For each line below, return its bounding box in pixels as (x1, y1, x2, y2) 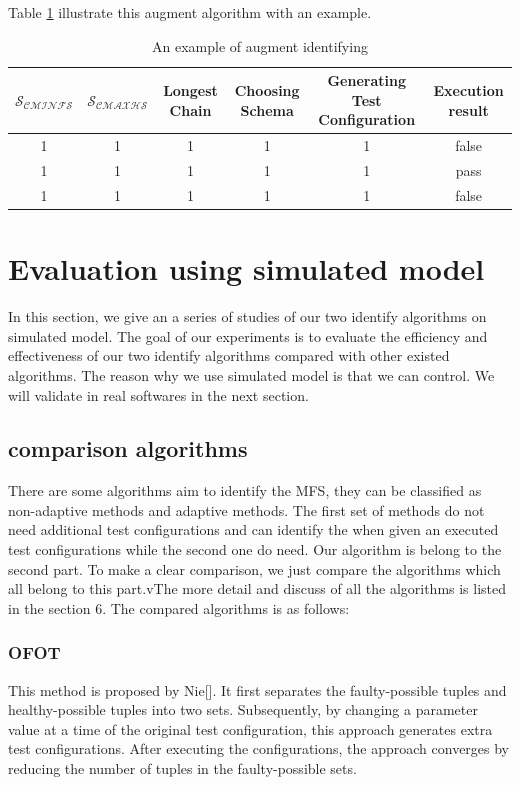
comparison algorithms (8, 433, 248, 464)
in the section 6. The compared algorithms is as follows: (8, 597, 350, 618)
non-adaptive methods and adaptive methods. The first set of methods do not (8, 499, 485, 520)
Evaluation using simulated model (8, 248, 485, 289)
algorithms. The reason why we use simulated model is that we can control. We (8, 364, 495, 385)
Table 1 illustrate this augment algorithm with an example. (8, 2, 372, 22)
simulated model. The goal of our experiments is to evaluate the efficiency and (8, 325, 488, 346)
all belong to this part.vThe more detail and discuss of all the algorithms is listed (8, 578, 507, 599)
